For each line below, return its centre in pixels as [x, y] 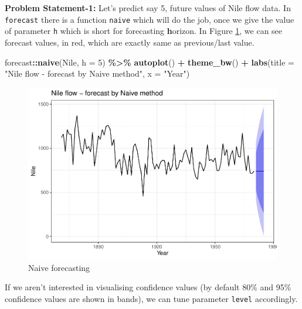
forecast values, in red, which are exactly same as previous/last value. [130, 42]
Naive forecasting [59, 267]
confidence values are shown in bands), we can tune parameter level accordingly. [151, 298]
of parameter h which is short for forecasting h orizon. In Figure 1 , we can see [144, 31]
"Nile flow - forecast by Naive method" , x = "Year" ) [97, 73]
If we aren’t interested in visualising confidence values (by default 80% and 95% [148, 287]
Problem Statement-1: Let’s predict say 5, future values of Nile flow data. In [148, 8]
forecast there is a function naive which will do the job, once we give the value [150, 19]
